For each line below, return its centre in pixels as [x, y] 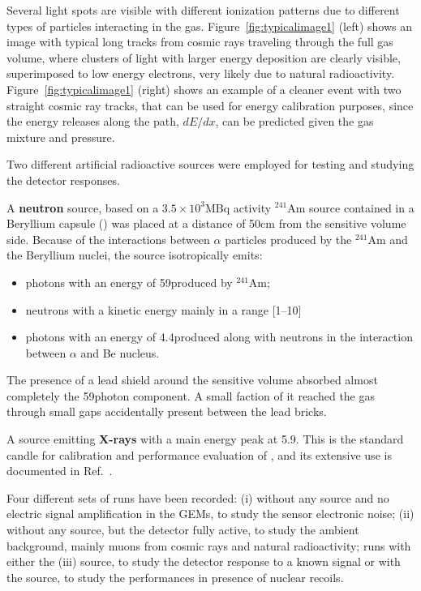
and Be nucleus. [120, 352]
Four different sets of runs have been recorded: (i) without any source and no [198, 497]
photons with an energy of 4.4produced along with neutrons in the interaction [219, 337]
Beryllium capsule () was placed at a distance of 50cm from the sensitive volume [206, 223]
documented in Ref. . [60, 471]
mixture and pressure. [61, 137]
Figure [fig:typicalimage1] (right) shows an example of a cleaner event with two [204, 89]
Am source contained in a [351, 207]
